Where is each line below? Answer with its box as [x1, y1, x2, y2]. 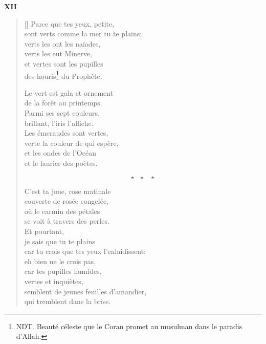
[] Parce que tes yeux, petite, [24, 18, 115, 29]
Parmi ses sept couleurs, [24, 107, 100, 118]
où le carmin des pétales [24, 205, 100, 216]
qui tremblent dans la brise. [24, 296, 111, 307]
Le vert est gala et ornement [24, 87, 114, 98]
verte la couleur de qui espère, [24, 137, 119, 148]
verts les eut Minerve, [24, 48, 92, 59]
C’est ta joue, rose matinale [24, 185, 111, 196]
